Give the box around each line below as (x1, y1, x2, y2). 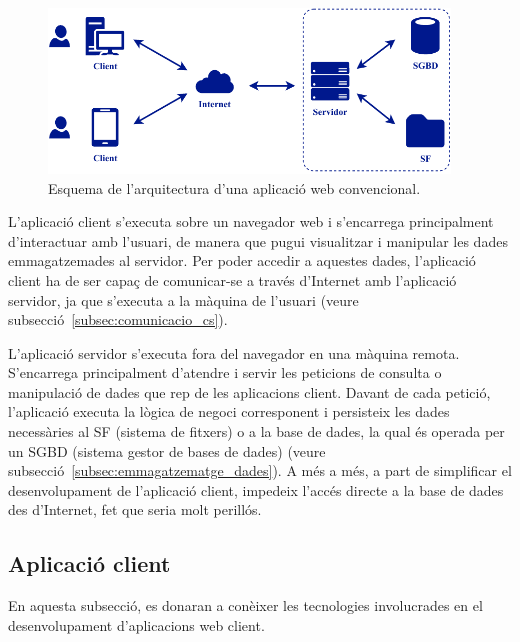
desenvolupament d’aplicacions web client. (8, 614, 265, 635)
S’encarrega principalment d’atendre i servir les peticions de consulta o (8, 362, 442, 383)
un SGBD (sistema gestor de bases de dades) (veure (8, 440, 326, 461)
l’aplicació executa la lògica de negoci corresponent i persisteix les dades (8, 401, 450, 422)
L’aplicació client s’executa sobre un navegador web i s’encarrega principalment (8, 211, 494, 232)
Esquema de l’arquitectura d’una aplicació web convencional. (48, 177, 421, 198)
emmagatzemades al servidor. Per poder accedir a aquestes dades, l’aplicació (8, 250, 476, 271)
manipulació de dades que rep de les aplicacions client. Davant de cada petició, (8, 381, 491, 402)
